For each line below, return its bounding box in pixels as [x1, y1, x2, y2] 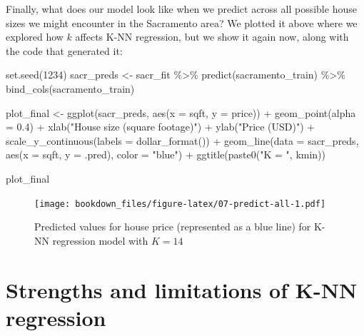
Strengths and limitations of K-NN [6, 275, 358, 304]
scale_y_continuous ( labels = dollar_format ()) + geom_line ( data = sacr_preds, [6, 133, 359, 148]
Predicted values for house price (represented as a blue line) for [34, 219, 311, 234]
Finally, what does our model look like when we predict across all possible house [6, 1, 357, 16]
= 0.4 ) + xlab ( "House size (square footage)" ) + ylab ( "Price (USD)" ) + [6, 119, 315, 134]
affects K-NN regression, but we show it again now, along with [75, 29, 349, 44]
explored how [6, 29, 64, 44]
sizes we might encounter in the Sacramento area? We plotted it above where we [6, 15, 358, 30]
